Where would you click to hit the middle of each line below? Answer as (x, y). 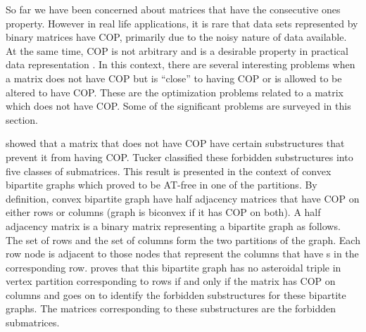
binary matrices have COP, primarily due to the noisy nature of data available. (176, 37)
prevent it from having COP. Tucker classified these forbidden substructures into (179, 157)
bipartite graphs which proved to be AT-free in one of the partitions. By (162, 185)
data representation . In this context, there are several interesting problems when (181, 64)
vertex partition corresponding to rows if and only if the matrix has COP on (171, 281)
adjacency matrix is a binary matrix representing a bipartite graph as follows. (173, 225)
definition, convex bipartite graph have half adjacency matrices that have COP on (183, 198)
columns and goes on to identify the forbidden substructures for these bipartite (176, 294)
